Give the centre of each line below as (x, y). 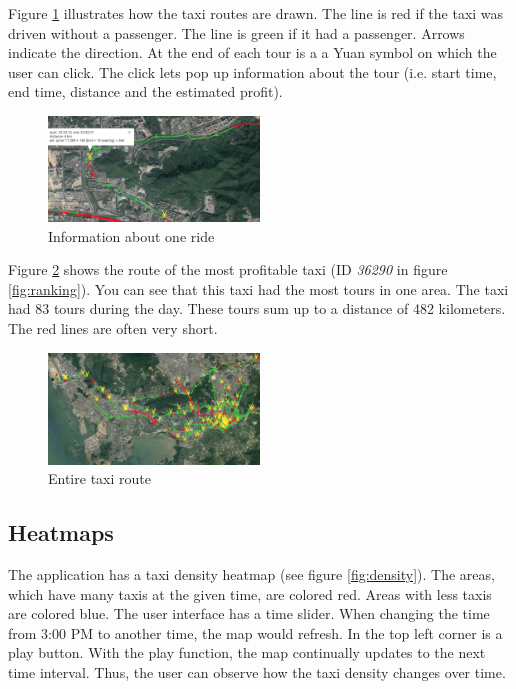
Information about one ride (131, 235)
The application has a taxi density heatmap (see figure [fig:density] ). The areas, (251, 573)
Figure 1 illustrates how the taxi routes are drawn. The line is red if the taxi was (256, 13)
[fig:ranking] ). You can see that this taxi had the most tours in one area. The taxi (258, 288)
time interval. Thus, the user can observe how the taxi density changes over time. (257, 671)
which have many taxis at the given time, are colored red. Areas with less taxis (250, 593)
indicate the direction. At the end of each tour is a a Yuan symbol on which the (252, 52)
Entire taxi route (99, 478)
